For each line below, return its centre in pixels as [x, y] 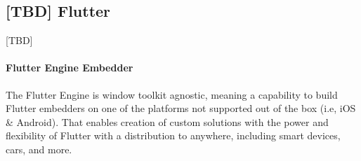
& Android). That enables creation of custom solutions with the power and [167, 121]
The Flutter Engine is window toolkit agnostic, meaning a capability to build [172, 94]
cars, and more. [39, 149]
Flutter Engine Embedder [70, 68]
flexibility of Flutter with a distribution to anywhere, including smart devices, [173, 135]
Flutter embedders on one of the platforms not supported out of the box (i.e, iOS [181, 108]
